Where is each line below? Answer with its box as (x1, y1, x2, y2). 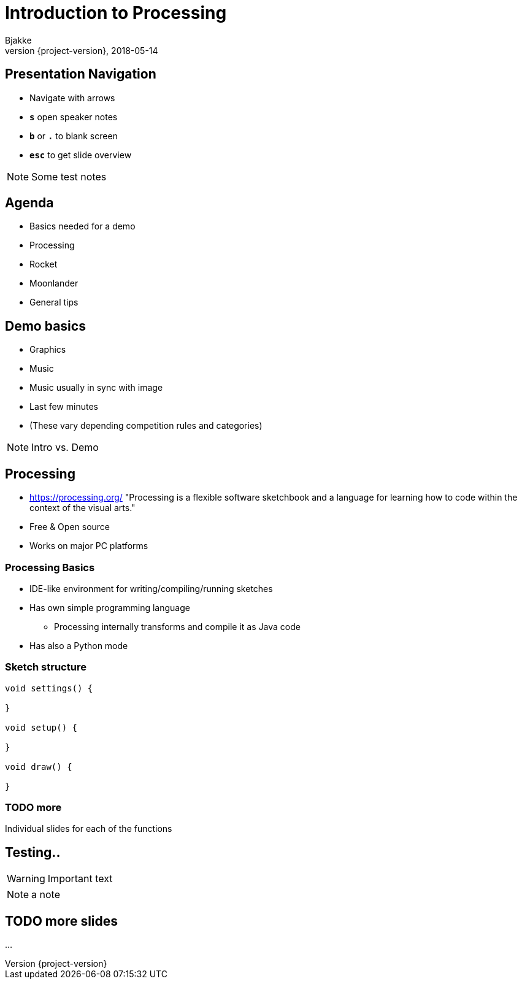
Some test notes (31, 170, 107, 183)
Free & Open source (29, 521, 110, 532)
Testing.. (5, 844, 61, 860)
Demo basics (5, 318, 86, 334)
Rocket (29, 259, 58, 270)
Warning (7, 872, 45, 885)
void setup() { (5, 722, 78, 732)
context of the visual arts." (29, 502, 136, 513)
